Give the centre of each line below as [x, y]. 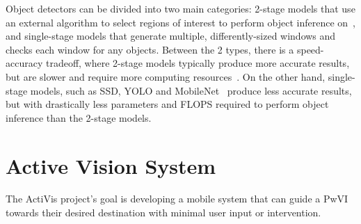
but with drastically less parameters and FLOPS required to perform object [167, 104]
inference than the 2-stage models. [79, 117]
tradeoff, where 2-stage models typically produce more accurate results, [198, 63]
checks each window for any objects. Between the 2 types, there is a [150, 49]
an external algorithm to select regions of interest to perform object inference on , [180, 22]
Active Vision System [111, 165]
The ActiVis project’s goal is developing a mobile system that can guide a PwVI [177, 199]
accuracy [24, 63]
